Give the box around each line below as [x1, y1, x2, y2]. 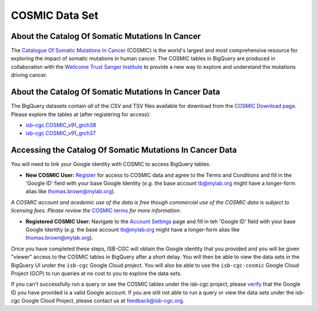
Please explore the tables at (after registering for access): [11, 111, 151, 118]
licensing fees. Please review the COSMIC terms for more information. [11, 207, 181, 214]
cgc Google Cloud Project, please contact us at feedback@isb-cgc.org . [11, 297, 185, 305]
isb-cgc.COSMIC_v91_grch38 [25, 121, 97, 128]
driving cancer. [11, 71, 48, 79]
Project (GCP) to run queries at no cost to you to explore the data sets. [11, 270, 182, 277]
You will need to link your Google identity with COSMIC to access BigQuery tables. [11, 161, 211, 168]
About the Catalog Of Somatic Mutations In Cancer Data [11, 87, 220, 97]
